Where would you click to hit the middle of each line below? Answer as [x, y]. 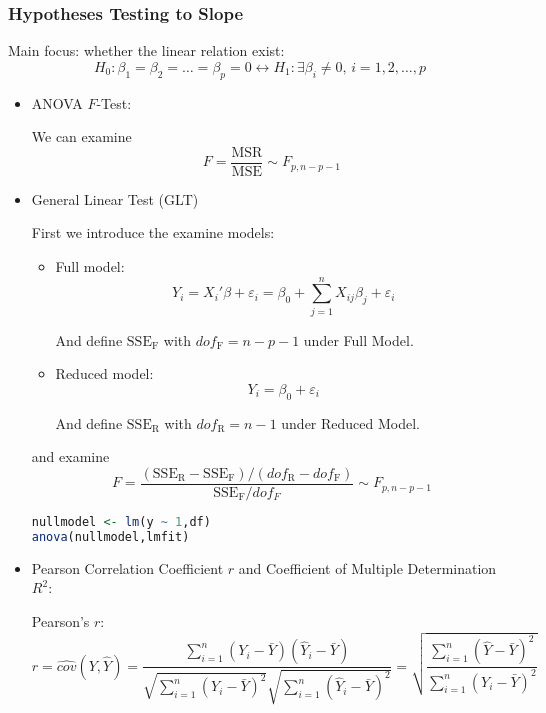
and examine [70, 456]
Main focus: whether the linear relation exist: [146, 50]
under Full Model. [358, 339]
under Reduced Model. [350, 422]
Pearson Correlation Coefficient [127, 567]
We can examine [81, 136]
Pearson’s [60, 620]
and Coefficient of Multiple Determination [367, 567]
